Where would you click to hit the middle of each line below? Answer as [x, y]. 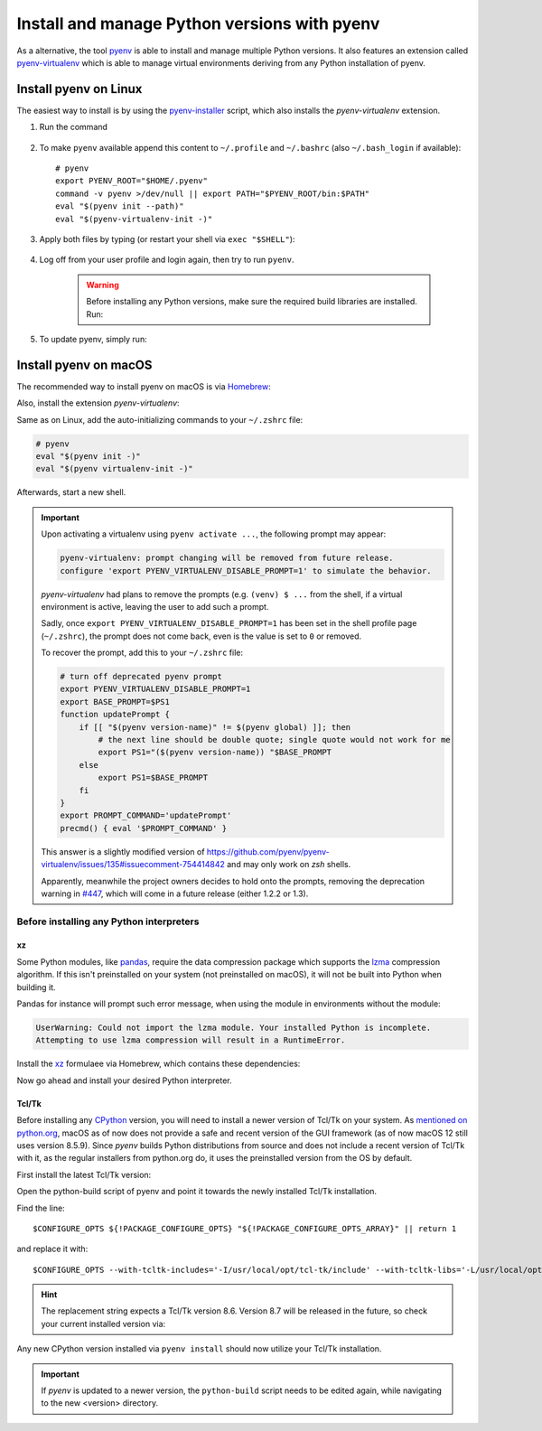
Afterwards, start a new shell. [71, 492]
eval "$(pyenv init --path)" [120, 206]
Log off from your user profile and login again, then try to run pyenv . [167, 260]
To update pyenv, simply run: [93, 339]
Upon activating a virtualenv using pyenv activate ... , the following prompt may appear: [214, 534]
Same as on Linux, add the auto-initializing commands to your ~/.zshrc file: [160, 419]
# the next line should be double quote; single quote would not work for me [274, 739]
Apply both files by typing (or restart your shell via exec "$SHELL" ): [167, 238]
